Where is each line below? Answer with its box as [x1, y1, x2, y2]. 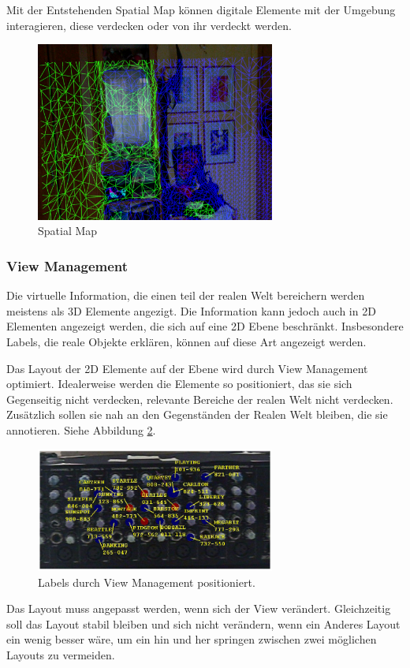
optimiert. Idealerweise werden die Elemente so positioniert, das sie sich [6, 375, 352, 392]
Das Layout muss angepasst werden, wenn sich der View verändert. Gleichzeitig [6, 600, 391, 617]
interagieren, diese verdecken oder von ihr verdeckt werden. [6, 17, 292, 33]
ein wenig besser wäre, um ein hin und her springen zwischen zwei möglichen [6, 631, 377, 647]
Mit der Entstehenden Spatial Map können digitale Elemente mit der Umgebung [6, 2, 396, 17]
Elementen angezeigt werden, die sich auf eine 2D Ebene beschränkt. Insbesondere [6, 318, 404, 334]
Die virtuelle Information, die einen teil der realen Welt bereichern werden [6, 287, 365, 304]
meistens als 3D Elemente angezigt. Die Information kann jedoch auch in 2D [6, 302, 376, 319]
